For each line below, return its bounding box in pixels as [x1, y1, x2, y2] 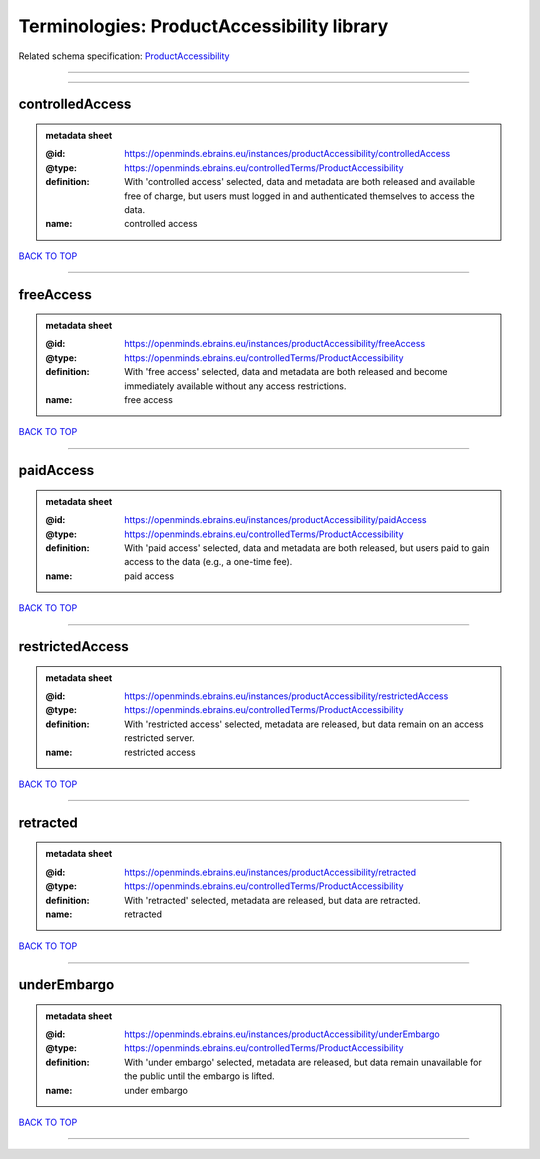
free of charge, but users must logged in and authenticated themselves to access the [124, 190, 475, 202]
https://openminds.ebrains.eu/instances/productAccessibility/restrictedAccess [124, 690, 449, 702]
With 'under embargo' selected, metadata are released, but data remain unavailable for [124, 1056, 482, 1068]
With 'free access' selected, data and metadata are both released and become [124, 366, 448, 378]
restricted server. [124, 732, 195, 744]
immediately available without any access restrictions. [124, 380, 347, 392]
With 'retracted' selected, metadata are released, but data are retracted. [124, 894, 421, 906]
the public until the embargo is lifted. [124, 1070, 275, 1082]
